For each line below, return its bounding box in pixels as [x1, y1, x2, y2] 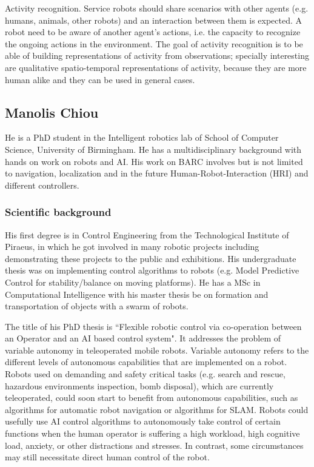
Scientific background [5, 204, 112, 220]
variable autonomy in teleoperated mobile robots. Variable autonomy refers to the [5, 343, 309, 356]
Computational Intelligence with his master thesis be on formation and [5, 287, 269, 300]
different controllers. [5, 178, 79, 191]
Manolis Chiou [5, 102, 99, 121]
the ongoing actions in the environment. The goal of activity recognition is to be [5, 37, 303, 50]
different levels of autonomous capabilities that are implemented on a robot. [5, 355, 287, 368]
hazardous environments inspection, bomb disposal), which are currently [5, 379, 274, 392]
